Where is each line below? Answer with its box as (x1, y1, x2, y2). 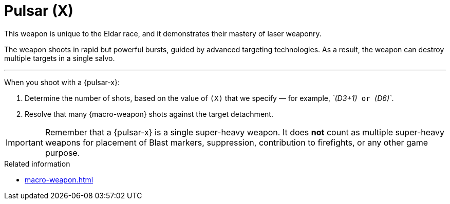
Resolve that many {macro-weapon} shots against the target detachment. (25, 109, 273, 118)
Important (6, 137, 43, 148)
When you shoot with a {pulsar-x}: (4, 77, 120, 87)
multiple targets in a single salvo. (4, 53, 115, 63)
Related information (4, 159, 70, 168)
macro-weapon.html (25, 175, 93, 184)
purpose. (45, 147, 80, 158)
